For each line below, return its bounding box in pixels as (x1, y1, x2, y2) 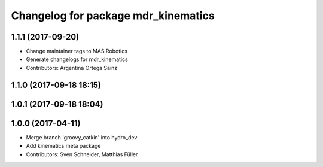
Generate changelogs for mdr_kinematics (26, 56, 128, 63)
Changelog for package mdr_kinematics (11, 9, 215, 22)
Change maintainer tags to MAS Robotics (26, 48, 128, 55)
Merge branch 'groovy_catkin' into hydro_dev (26, 133, 138, 141)
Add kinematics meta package (26, 142, 101, 150)
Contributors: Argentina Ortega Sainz (26, 64, 118, 71)
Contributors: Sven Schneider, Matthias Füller (26, 150, 138, 158)
